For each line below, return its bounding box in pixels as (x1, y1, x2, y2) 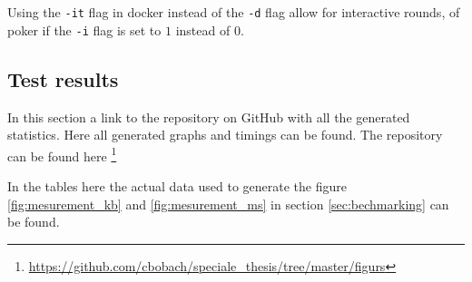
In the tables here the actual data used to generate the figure (7, 176, 347, 195)
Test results (7, 64, 119, 92)
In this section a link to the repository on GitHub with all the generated (7, 107, 410, 126)
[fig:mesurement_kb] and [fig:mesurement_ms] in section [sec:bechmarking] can (7, 194, 449, 213)
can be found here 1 (7, 143, 117, 165)
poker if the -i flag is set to (7, 20, 162, 39)
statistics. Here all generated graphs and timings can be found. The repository (7, 125, 443, 144)
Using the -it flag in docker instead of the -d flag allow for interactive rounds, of (7, 3, 460, 21)
